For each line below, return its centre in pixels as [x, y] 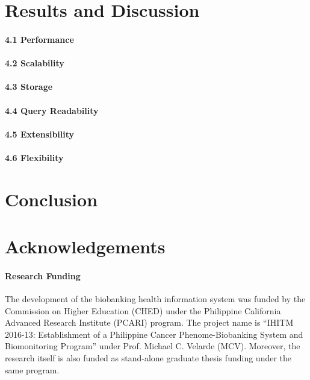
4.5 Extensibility [40, 134]
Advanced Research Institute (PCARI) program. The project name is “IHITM [149, 322]
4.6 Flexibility [34, 157]
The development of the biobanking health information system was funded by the [155, 299]
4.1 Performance [39, 39]
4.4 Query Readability [52, 110]
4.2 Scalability [35, 63]
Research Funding [43, 275]
